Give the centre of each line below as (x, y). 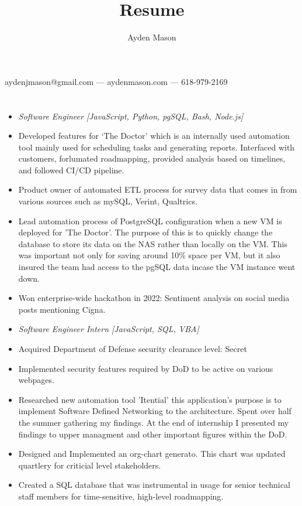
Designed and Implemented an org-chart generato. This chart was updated (152, 454)
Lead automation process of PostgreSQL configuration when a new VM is (150, 220)
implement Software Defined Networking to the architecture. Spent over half (155, 411)
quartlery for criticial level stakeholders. (90, 465)
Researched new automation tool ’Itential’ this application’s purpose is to (150, 399)
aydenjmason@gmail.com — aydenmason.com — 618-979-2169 (116, 81)
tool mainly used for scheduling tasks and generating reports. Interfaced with (157, 147)
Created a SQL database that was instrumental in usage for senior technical (154, 485)
